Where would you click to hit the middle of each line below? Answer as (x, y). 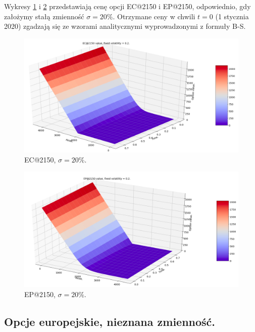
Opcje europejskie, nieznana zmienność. (110, 321)
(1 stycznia (232, 16)
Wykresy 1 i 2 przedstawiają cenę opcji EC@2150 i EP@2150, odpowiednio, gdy (127, 6)
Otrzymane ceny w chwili (156, 16)
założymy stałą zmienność (44, 16)
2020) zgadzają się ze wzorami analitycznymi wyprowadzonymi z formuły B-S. (125, 26)
